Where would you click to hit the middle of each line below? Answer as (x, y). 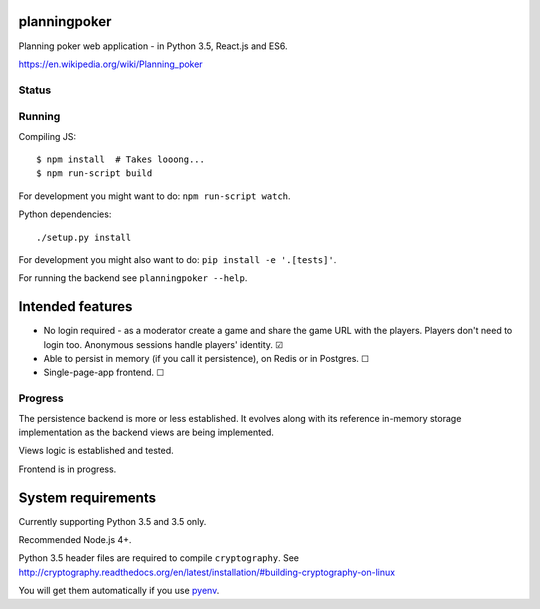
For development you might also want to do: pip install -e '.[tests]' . (177, 259)
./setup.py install (84, 237)
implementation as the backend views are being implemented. (146, 432)
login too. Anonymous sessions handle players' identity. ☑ (163, 344)
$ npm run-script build (94, 173)
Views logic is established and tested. (96, 451)
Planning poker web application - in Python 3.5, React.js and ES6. (153, 46)
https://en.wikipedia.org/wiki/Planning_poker (111, 64)
